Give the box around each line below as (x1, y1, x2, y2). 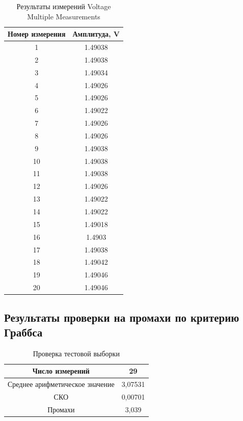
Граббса (4, 324, 43, 340)
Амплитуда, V (72, 29, 120, 39)
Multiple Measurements (27, 11, 100, 21)
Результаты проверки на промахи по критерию (4, 309, 239, 325)
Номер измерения (8, 29, 66, 39)
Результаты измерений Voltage (16, 1, 111, 11)
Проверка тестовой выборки (33, 348, 120, 358)
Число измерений (32, 366, 90, 376)
